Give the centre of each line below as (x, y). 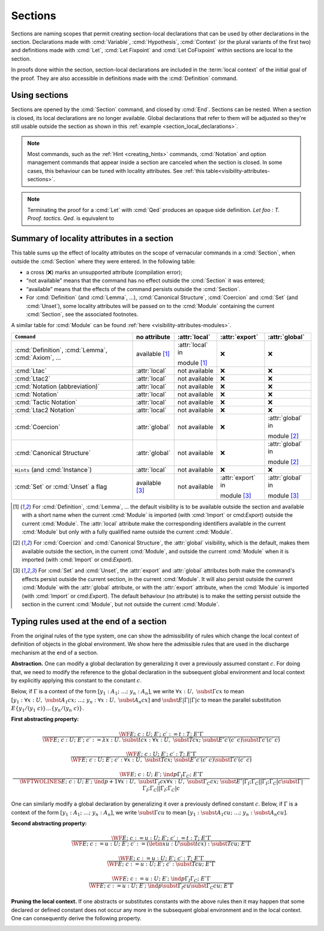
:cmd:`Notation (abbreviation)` (57, 386)
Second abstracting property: (49, 824)
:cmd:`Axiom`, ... (38, 357)
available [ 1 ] (153, 354)
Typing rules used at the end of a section (89, 621)
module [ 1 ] (192, 363)
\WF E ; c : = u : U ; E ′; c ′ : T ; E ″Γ (161, 859)
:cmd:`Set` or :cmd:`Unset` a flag (61, 486)
